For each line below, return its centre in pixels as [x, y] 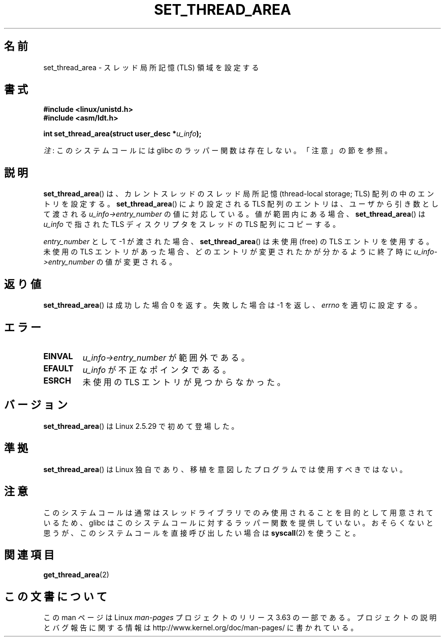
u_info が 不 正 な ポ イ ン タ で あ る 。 [157, 370]
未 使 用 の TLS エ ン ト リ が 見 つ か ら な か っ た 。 [184, 382]
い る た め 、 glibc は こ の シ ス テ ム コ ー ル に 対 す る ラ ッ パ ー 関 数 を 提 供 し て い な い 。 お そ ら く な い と [238, 522]
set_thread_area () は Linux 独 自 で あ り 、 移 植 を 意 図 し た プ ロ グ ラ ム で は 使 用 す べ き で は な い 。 [225, 469]
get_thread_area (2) [76, 575]
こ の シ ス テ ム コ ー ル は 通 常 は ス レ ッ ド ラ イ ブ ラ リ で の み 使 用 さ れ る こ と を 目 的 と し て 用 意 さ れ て [238, 512]
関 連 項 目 [29, 555]
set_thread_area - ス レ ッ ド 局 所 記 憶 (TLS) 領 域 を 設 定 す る [151, 67]
